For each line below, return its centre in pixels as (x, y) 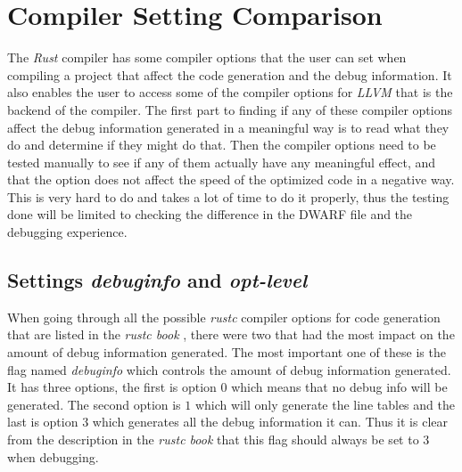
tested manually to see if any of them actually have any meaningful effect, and (222, 162)
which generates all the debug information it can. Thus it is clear (270, 422)
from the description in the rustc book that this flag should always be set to (213, 439)
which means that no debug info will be (339, 387)
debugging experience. (67, 232)
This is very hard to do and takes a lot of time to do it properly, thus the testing (228, 196)
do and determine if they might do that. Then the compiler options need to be (222, 145)
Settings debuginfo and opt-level (157, 280)
